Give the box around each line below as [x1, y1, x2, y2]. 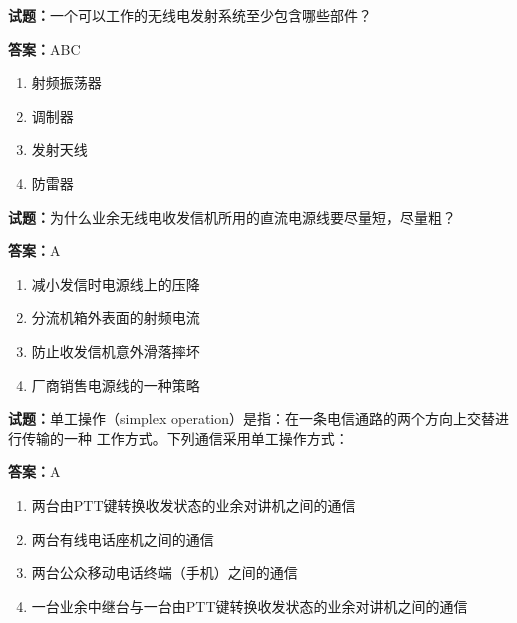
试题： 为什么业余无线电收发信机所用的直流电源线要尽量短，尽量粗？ [8, 206, 456, 227]
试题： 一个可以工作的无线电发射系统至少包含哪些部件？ [8, 5, 372, 25]
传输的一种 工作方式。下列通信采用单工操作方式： [21, 427, 349, 448]
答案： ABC [8, 38, 81, 59]
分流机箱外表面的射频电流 [31, 307, 200, 328]
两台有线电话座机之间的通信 [31, 528, 214, 549]
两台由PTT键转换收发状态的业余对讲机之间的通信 [31, 494, 356, 515]
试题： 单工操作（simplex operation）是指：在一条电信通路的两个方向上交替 [8, 408, 496, 429]
